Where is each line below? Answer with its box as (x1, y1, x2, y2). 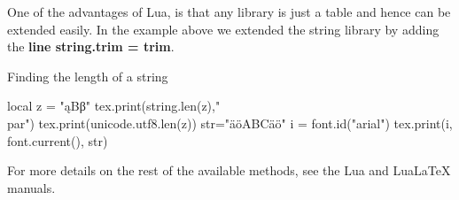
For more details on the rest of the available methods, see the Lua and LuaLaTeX (7, 161, 451, 180)
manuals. (7, 178, 56, 196)
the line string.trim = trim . (7, 37, 175, 56)
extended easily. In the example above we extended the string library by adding (7, 19, 440, 38)
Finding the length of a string (7, 66, 168, 85)
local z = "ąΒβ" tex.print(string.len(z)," (7, 96, 221, 115)
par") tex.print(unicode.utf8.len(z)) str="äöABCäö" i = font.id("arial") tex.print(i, (7, 113, 453, 132)
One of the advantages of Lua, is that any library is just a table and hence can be (7, 3, 451, 20)
